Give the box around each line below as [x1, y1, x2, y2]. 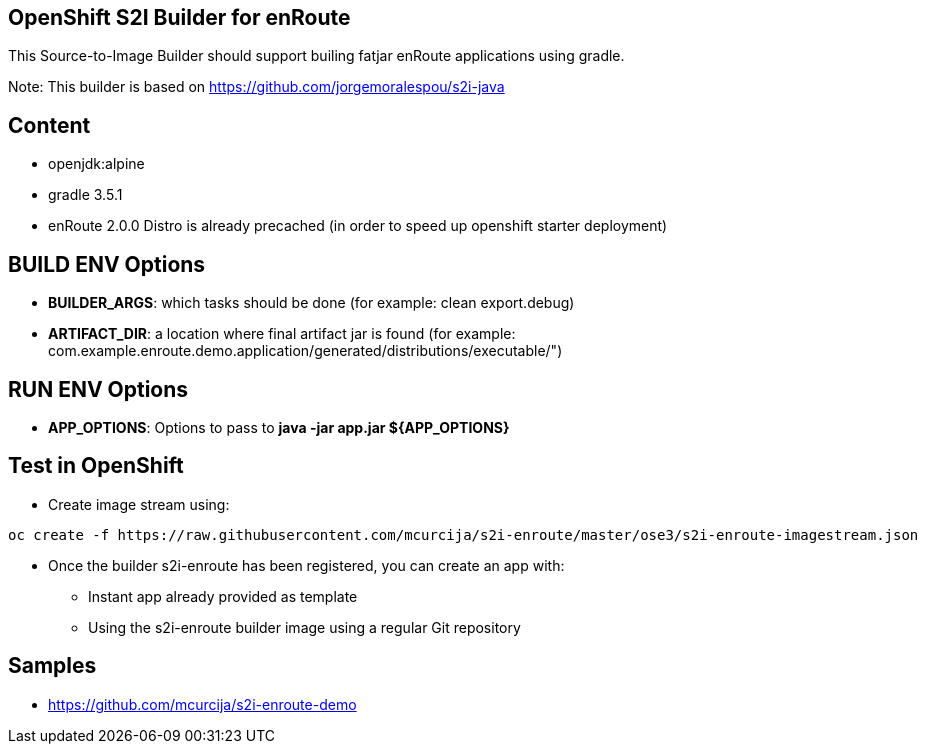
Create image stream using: [48, 495, 230, 513]
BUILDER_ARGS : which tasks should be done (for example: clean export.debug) [48, 294, 575, 312]
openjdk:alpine [48, 155, 145, 173]
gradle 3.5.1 [48, 186, 123, 204]
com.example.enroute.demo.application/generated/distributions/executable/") [48, 342, 563, 360]
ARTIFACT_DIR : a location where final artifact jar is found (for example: [48, 325, 516, 343]
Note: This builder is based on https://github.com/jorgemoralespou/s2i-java [8, 78, 505, 96]
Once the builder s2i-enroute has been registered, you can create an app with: [48, 556, 565, 574]
